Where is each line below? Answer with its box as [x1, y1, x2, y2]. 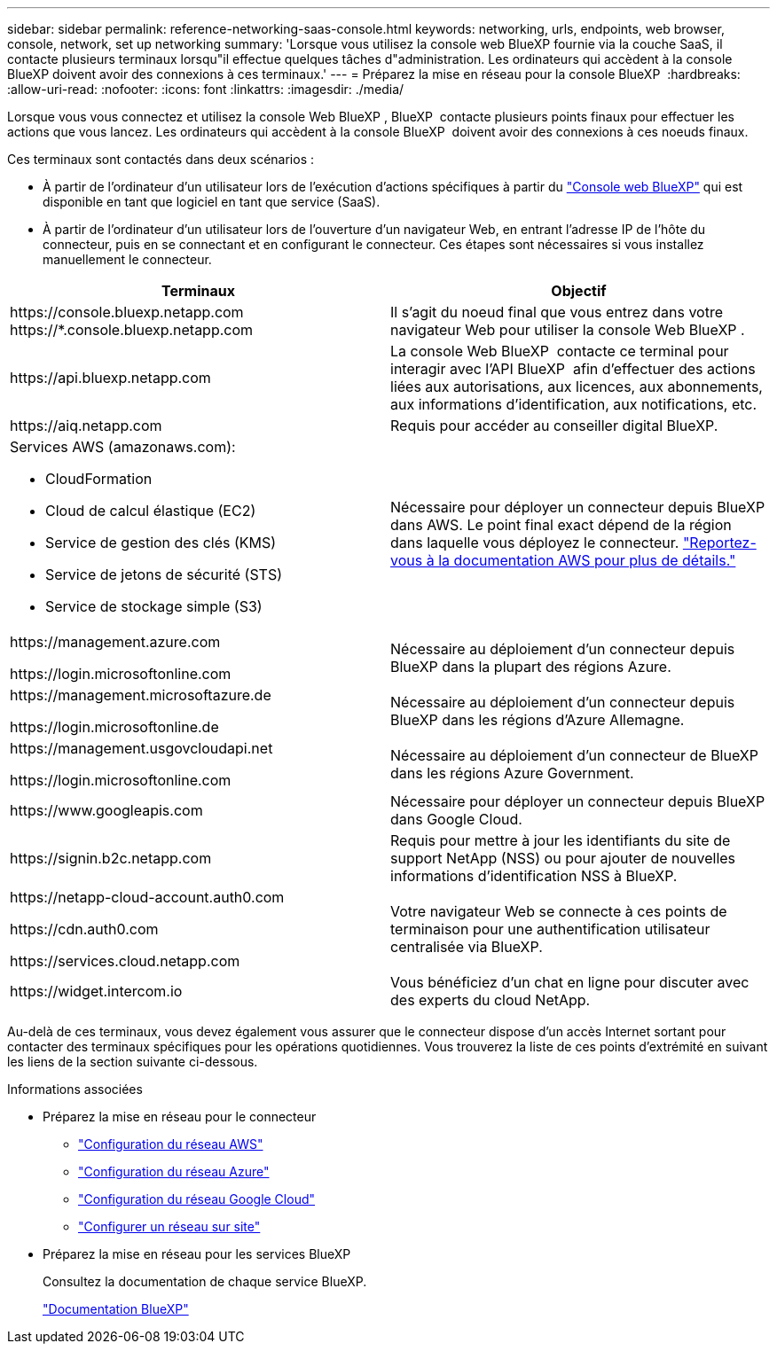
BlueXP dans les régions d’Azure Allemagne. [390, 711, 685, 729]
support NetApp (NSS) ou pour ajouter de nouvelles [390, 849, 736, 867]
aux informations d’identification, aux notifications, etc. [390, 395, 757, 413]
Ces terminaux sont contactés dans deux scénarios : [7, 152, 314, 167]
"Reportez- [682, 534, 757, 551]
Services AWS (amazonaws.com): [10, 438, 236, 456]
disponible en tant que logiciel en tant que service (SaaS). [43, 194, 381, 209]
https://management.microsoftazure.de [10, 686, 271, 704]
